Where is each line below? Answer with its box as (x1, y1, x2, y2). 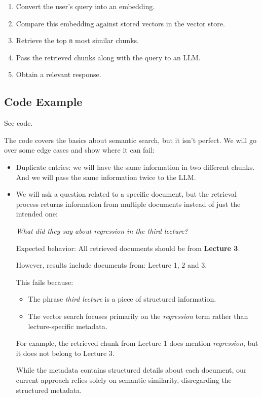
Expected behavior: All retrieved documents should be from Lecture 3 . (16, 242, 240, 253)
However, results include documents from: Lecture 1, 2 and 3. (16, 260, 207, 270)
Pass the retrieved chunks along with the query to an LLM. (16, 52, 201, 62)
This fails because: (16, 276, 73, 287)
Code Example (4, 94, 83, 110)
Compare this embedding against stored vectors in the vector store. (16, 18, 225, 28)
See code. (4, 118, 33, 128)
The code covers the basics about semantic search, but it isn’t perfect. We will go (4, 134, 256, 145)
